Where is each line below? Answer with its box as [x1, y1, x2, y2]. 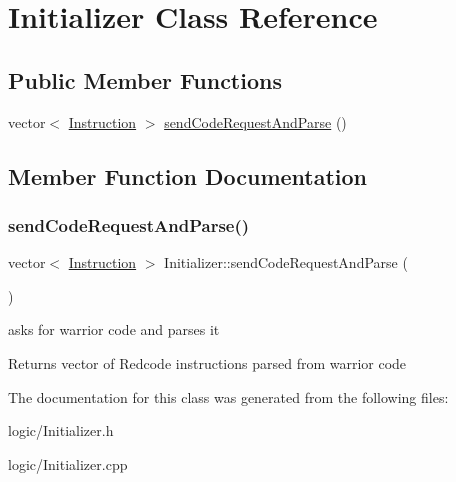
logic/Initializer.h [8, 420, 114, 441]
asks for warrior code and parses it [8, 319, 220, 340]
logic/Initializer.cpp [8, 453, 128, 474]
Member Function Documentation [8, 160, 368, 191]
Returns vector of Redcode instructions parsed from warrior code [8, 352, 407, 373]
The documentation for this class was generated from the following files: [8, 386, 449, 407]
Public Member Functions [8, 64, 282, 95]
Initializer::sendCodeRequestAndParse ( [164, 252, 408, 273]
